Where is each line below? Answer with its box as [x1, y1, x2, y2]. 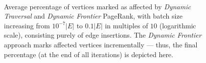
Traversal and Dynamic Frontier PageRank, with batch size [4, 11, 183, 21]
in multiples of [105, 20, 148, 30]
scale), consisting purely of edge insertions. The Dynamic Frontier [4, 30, 202, 40]
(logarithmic [159, 20, 196, 30]
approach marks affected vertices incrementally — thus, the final [4, 39, 198, 49]
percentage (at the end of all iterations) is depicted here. [4, 49, 173, 59]
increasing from [4, 20, 50, 30]
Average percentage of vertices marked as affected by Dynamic [4, 1, 191, 11]
